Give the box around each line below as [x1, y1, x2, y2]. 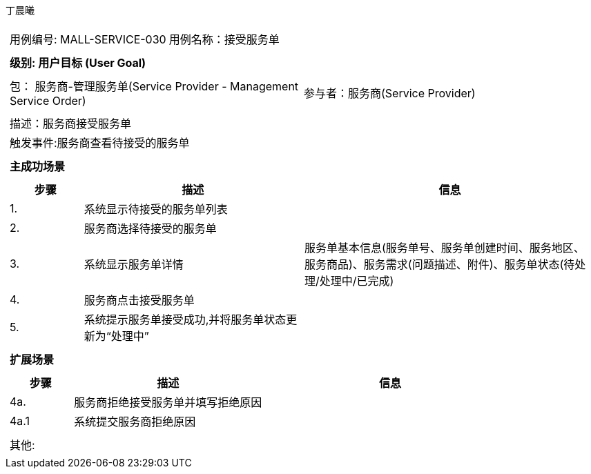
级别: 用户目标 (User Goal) [10, 56, 146, 70]
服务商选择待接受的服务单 [84, 221, 217, 235]
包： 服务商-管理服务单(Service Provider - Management [10, 79, 299, 93]
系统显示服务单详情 [84, 257, 184, 271]
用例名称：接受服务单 [168, 32, 280, 46]
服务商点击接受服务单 [84, 293, 195, 307]
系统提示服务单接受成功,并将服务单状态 [84, 313, 287, 326]
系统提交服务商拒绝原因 [74, 415, 196, 428]
